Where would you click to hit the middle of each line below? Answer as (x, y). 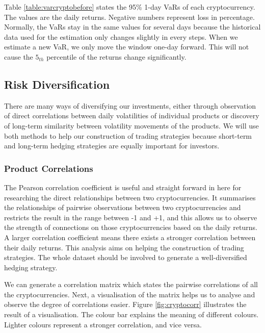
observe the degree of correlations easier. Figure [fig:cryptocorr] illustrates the (125, 304)
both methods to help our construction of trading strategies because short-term (128, 135)
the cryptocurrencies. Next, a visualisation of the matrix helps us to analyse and (130, 294)
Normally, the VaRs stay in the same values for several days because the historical (132, 27)
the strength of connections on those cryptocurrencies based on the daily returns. (131, 227)
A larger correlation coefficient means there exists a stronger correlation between (130, 237)
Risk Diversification (57, 84)
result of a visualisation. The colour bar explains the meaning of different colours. (131, 314)
